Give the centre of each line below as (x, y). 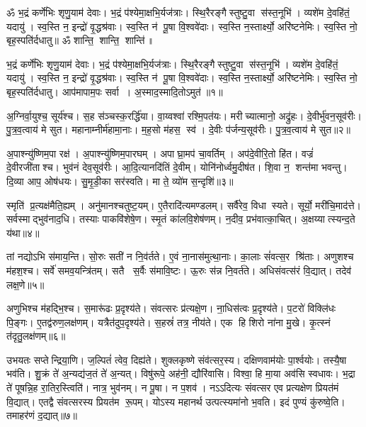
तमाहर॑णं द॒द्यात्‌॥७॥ (42, 415)
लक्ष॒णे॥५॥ (25, 284)
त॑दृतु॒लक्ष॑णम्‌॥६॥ (36, 336)
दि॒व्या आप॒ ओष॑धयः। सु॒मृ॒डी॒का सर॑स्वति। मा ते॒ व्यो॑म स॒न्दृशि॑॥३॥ (120, 181)
